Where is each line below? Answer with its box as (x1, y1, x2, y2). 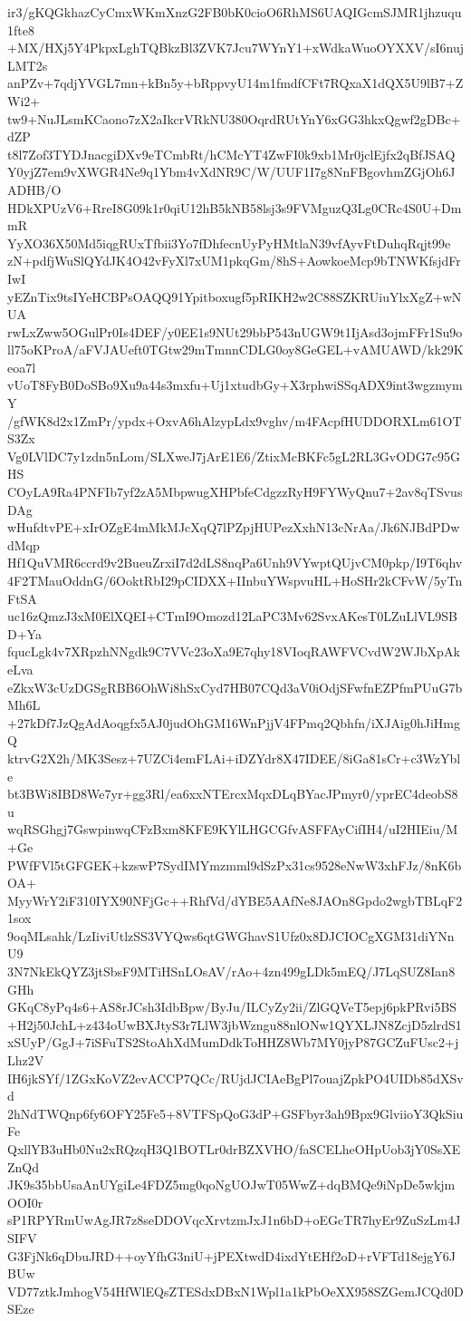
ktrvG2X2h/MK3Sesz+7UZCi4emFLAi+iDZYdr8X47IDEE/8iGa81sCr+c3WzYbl (7, 748, 461, 767)
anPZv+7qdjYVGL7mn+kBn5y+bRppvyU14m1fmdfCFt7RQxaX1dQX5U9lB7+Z (7, 73, 464, 92)
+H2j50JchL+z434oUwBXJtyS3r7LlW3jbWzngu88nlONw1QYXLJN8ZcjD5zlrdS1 (7, 1015, 462, 1034)
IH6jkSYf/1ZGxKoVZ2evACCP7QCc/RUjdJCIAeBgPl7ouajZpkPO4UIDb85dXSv (7, 1068, 464, 1087)
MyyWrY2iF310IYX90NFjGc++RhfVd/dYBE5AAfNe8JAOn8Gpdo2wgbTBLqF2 (7, 890, 463, 909)
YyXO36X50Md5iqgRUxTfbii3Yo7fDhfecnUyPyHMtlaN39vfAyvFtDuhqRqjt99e (7, 233, 451, 252)
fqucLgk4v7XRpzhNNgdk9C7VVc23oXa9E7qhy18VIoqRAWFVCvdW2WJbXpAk (7, 642, 460, 661)
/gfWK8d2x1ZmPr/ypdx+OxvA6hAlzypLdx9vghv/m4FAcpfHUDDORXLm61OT (7, 411, 462, 430)
